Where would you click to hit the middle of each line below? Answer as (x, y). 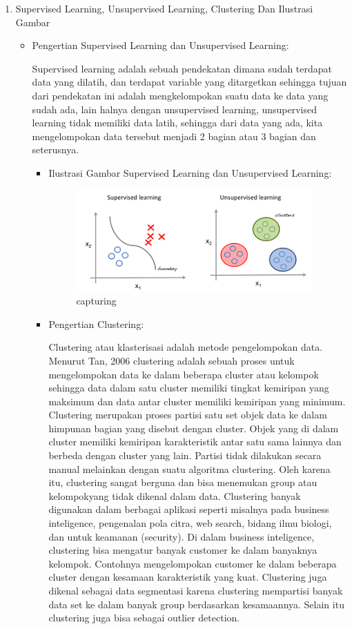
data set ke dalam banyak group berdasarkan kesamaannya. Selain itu (196, 604)
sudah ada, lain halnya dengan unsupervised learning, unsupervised (175, 109)
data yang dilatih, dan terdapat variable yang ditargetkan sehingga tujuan (189, 82)
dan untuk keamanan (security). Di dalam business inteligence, (182, 536)
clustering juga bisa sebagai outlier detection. (144, 618)
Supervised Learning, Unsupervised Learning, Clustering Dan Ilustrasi (164, 8)
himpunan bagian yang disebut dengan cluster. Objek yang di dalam (194, 428)
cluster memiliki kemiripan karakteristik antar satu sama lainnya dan (195, 442)
